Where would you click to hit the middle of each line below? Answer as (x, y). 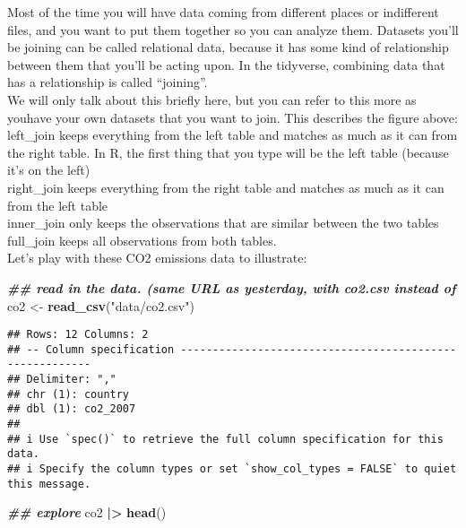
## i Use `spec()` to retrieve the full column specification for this (225, 439)
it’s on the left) (49, 170)
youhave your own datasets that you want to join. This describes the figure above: (233, 117)
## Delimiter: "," (62, 380)
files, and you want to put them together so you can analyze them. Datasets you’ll (233, 29)
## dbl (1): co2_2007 (72, 409)
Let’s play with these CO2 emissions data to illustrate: (157, 258)
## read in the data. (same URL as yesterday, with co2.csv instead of (232, 287)
